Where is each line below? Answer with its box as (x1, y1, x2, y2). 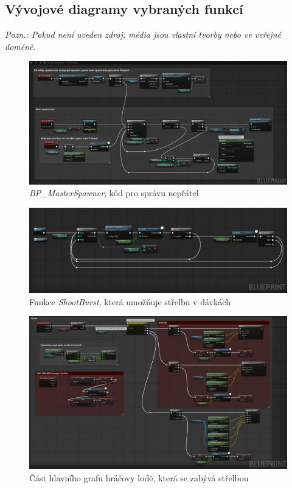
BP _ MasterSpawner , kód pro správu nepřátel (29, 186, 199, 199)
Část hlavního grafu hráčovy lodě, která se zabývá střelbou (29, 471, 249, 484)
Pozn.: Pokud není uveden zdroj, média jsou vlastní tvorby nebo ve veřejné (5, 28, 281, 41)
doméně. (5, 40, 36, 52)
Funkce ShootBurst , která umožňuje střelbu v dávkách (29, 295, 231, 308)
